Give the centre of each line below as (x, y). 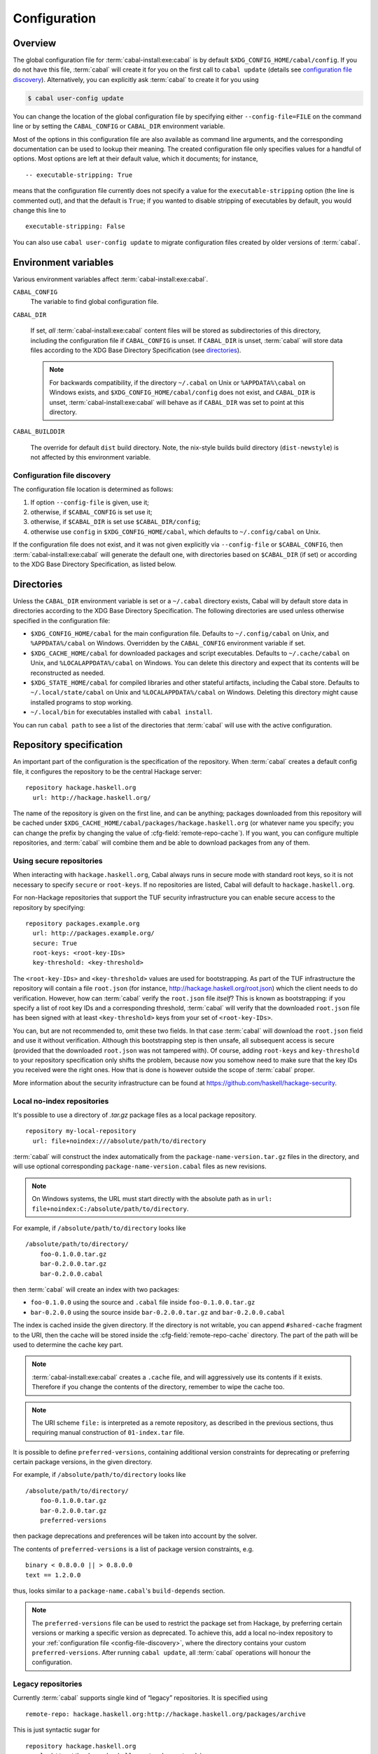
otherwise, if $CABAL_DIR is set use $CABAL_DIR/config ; (115, 522)
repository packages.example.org (83, 923)
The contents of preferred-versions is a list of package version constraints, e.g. (133, 1549)
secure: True (55, 943)
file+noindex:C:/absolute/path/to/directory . (110, 1209)
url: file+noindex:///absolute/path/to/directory (119, 1141)
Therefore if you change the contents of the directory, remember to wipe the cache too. (158, 1387)
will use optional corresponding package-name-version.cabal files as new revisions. (140, 1166)
